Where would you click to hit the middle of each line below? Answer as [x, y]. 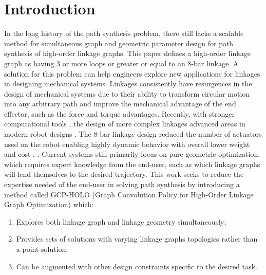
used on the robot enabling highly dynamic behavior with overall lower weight [127, 144]
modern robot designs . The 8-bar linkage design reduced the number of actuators [133, 134]
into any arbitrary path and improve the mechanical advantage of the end [120, 104]
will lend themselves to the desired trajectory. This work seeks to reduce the [124, 174]
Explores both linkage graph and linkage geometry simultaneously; [121, 221]
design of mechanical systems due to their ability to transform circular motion [127, 93]
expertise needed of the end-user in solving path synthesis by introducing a [122, 184]
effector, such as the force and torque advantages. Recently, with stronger [120, 113]
